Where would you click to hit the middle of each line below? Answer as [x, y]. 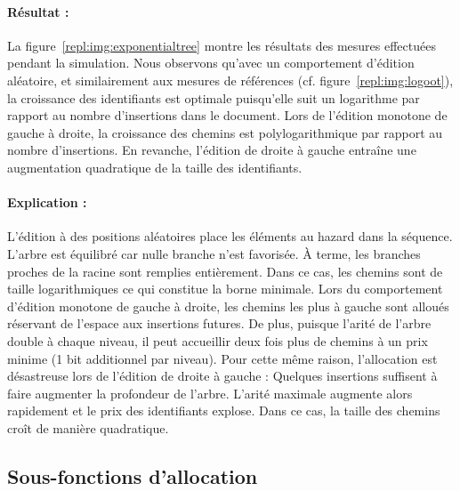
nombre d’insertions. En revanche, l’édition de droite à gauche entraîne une [212, 150]
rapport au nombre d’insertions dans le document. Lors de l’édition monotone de [227, 115]
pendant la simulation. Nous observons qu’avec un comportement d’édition [211, 63]
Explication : [47, 202]
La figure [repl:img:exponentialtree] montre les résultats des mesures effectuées [222, 45]
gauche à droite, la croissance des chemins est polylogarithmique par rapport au [225, 132]
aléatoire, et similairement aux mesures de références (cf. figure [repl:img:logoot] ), [230, 80]
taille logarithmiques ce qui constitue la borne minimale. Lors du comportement [225, 289]
